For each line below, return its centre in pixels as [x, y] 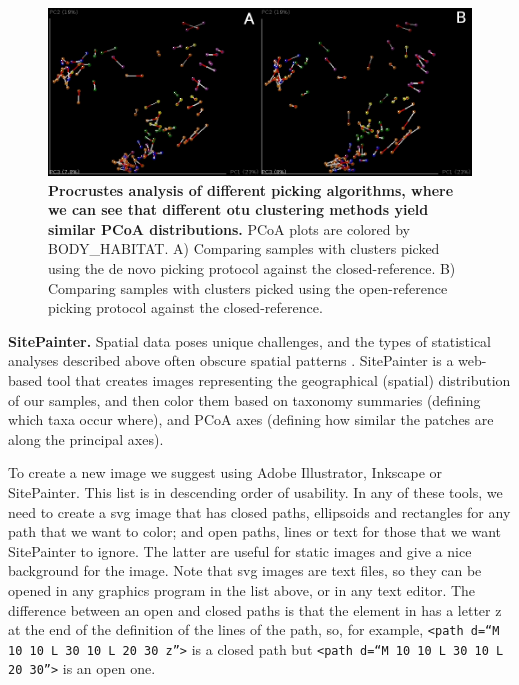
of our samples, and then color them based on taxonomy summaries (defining [244, 399]
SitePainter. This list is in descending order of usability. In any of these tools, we [255, 492]
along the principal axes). [86, 438]
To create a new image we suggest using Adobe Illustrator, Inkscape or [225, 472]
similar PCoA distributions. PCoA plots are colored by [229, 228]
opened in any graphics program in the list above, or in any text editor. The [242, 589]
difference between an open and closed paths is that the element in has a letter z [255, 609]
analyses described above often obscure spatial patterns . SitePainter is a [231, 360]
